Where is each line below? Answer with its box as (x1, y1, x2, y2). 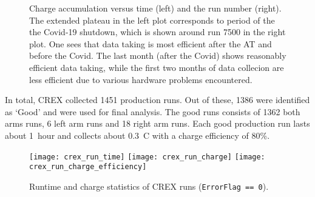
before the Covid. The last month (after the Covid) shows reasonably (29, 49, 286, 62)
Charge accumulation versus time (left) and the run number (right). (29, 2, 282, 14)
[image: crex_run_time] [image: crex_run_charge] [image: (29, 152, 265, 161)
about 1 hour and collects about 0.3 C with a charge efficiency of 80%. (5, 129, 270, 141)
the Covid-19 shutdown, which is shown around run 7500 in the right (29, 25, 286, 38)
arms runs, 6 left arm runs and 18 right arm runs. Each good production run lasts (5, 117, 310, 130)
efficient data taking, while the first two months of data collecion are (29, 61, 284, 73)
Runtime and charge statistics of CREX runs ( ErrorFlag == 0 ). (29, 179, 269, 192)
